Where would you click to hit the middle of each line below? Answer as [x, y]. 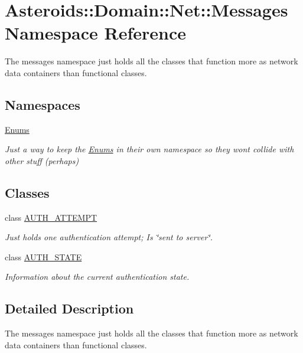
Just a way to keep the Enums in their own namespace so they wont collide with [149, 149]
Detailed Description [69, 308]
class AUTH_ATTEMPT [51, 217]
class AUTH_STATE [43, 256]
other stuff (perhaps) [42, 160]
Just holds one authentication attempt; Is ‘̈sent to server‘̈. [109, 237]
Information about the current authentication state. [97, 277]
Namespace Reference [95, 33]
